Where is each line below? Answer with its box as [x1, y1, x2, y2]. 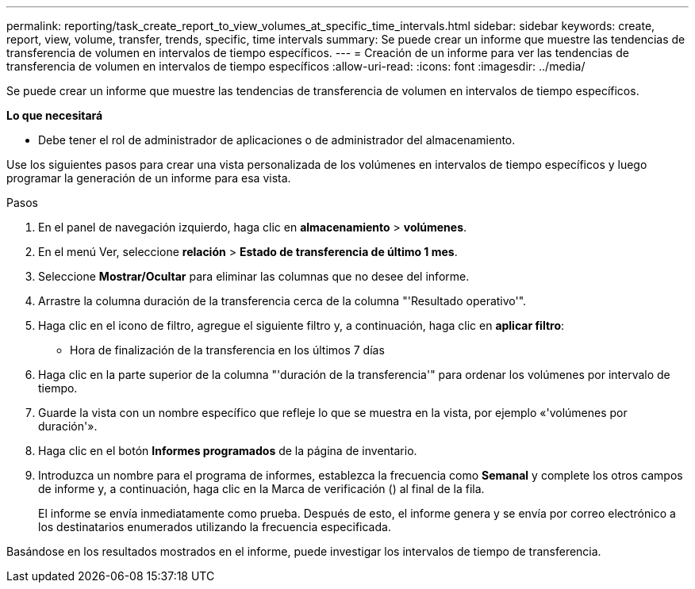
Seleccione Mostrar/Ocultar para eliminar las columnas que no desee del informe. [38, 270, 470, 283]
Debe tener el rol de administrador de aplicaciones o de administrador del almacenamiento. [38, 133, 516, 147]
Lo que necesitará [6, 109, 103, 122]
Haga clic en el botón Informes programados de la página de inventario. [38, 444, 417, 457]
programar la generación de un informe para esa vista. [6, 171, 291, 185]
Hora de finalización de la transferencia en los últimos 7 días [70, 343, 385, 357]
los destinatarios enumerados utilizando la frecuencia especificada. [38, 520, 391, 534]
